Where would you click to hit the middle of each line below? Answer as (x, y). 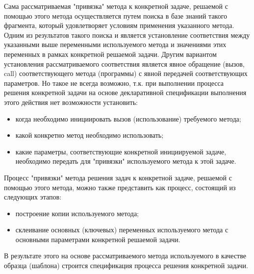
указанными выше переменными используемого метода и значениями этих (115, 44)
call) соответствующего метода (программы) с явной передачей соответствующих (126, 73)
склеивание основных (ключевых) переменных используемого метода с (122, 230)
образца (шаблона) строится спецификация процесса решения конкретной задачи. (126, 265)
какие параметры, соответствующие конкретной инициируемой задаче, (121, 151)
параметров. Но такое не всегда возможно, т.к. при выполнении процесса (114, 83)
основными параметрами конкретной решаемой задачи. (98, 239)
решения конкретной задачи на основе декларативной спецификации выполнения (125, 92)
